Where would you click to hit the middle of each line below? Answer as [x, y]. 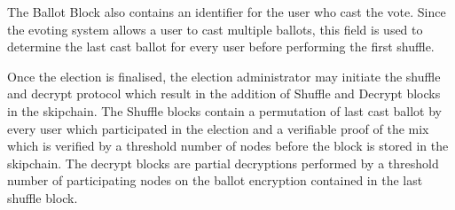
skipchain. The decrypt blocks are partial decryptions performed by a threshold [223, 163]
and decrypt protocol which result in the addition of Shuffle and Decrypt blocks [224, 93]
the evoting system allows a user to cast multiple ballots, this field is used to [215, 29]
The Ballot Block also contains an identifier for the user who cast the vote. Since [227, 12]
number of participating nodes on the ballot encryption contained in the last [215, 180]
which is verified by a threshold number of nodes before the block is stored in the [228, 146]
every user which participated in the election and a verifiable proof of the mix [218, 128]
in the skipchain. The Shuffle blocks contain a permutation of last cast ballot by [224, 110]
